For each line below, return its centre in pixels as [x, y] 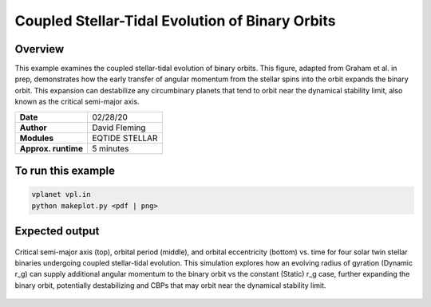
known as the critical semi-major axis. [77, 102]
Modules [37, 138]
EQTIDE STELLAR [125, 138]
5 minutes [111, 148]
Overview [40, 49]
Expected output [57, 231]
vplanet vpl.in [61, 195]
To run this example [65, 171]
